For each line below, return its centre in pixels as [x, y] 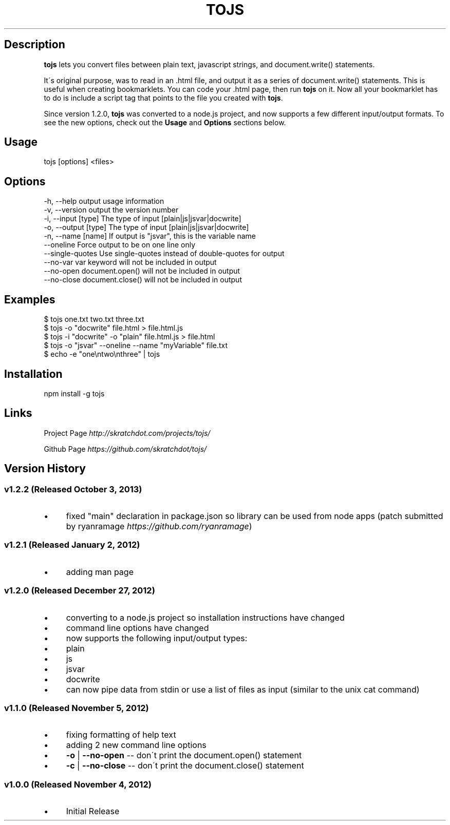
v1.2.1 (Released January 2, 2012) [72, 545]
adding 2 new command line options [136, 745]
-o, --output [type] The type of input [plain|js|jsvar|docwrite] [146, 227]
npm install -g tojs [74, 393]
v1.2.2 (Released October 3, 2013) [73, 489]
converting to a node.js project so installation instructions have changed [205, 617]
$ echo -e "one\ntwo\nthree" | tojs [102, 354]
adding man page [100, 572]
